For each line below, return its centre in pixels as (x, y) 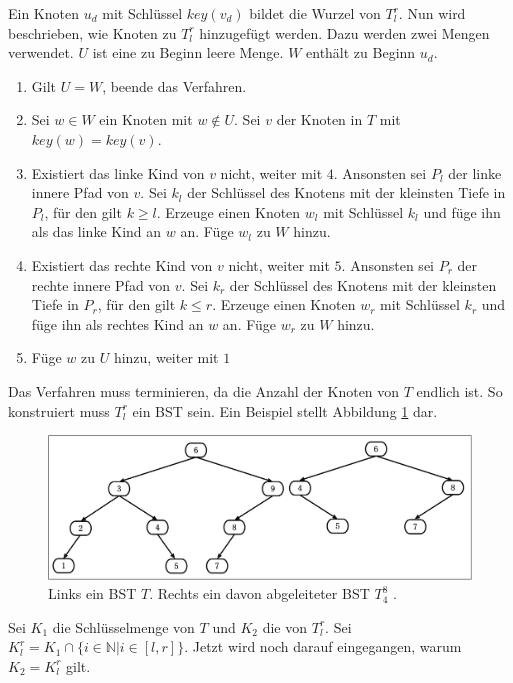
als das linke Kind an (96, 231)
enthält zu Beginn (361, 52)
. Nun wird (432, 13)
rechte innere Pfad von (101, 284)
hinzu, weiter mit (166, 357)
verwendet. (41, 52)
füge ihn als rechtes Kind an (117, 323)
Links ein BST (92, 593)
